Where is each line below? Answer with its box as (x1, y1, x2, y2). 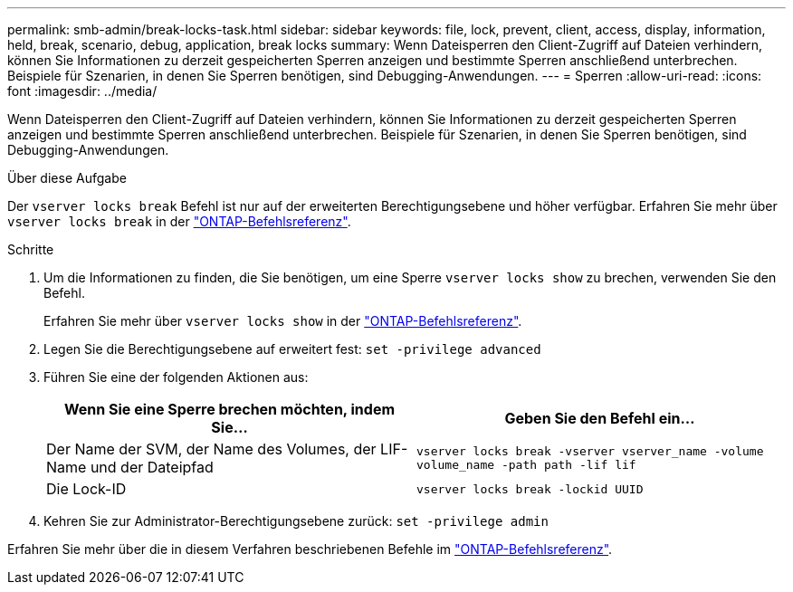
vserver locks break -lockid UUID (416, 482, 644, 496)
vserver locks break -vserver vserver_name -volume (416, 444, 764, 458)
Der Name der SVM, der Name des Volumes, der (46, 440, 377, 458)
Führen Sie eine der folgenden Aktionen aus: (43, 369, 309, 385)
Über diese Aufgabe (7, 170, 127, 186)
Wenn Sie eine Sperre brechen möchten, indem (63, 400, 396, 418)
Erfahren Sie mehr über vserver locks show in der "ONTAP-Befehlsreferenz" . (43, 313, 522, 329)
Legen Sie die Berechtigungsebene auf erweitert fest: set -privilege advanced (43, 341, 541, 357)
